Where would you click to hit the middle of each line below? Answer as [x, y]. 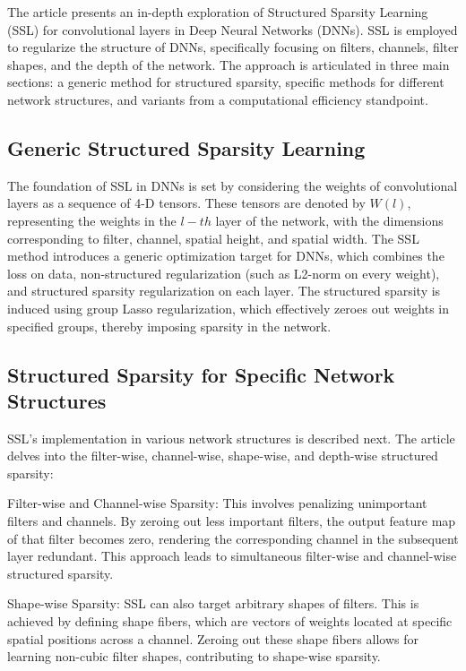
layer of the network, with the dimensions [329, 220]
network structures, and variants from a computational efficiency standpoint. [218, 99]
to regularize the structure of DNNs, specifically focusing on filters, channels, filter [233, 47]
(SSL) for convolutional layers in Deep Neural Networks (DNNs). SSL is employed [233, 29]
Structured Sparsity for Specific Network [201, 374]
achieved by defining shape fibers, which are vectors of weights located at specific [230, 621]
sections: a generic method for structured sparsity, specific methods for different [226, 82]
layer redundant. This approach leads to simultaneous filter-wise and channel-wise [232, 556]
